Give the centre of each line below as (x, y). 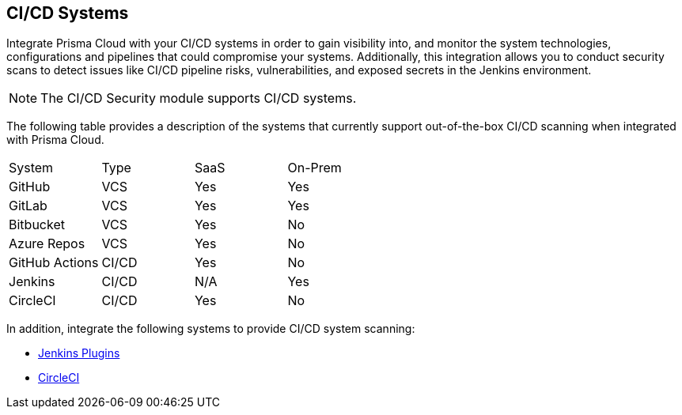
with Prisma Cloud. (55, 140)
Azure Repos (47, 244)
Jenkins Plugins (79, 353)
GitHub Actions (54, 263)
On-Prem (314, 168)
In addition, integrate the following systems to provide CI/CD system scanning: (211, 329)
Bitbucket (37, 225)
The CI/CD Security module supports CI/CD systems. (199, 98)
